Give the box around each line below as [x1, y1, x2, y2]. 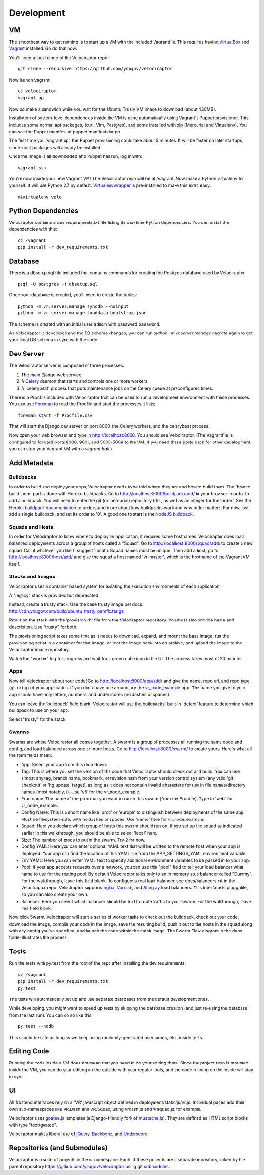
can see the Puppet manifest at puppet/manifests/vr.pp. [9, 129, 122, 134]
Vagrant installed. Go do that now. [9, 45, 78, 51]
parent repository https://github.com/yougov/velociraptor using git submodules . [9, 1163, 170, 1169]
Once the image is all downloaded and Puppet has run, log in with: [9, 154, 143, 159]
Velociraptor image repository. [9, 646, 70, 652]
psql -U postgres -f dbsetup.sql [18, 281, 98, 287]
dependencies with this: [9, 226, 57, 232]
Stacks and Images [9, 573, 56, 580]
